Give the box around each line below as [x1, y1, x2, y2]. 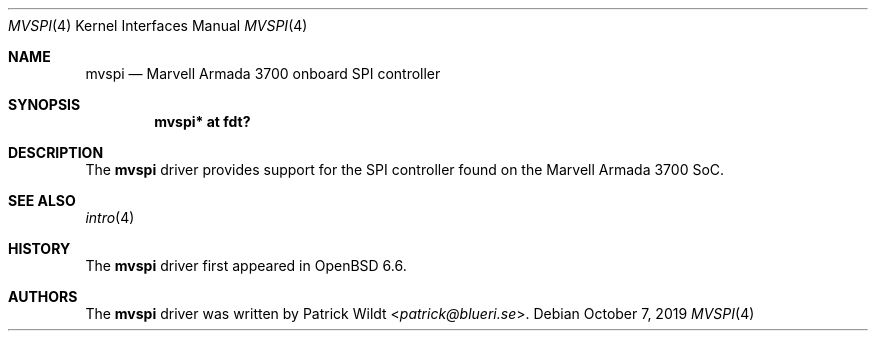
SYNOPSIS [8, 96, 81, 113]
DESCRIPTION [8, 144, 104, 161]
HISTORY [8, 240, 71, 257]
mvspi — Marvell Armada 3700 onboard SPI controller [85, 65, 441, 82]
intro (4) [85, 209, 135, 226]
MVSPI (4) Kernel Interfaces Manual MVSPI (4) [8, 17, 308, 34]
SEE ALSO [8, 192, 76, 209]
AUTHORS [8, 288, 78, 305]
